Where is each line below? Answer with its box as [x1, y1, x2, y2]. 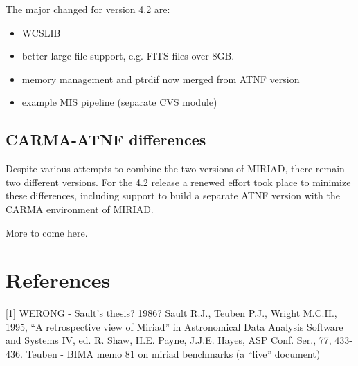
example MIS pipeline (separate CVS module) [21, 95, 217, 109]
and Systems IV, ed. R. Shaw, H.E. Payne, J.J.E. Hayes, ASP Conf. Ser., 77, [6, 333, 332, 347]
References [6, 266, 111, 294]
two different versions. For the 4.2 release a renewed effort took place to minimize [6, 174, 351, 189]
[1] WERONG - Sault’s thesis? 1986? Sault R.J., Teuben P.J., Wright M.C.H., [6, 306, 337, 320]
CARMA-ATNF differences [6, 129, 206, 150]
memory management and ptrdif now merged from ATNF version [21, 71, 300, 86]
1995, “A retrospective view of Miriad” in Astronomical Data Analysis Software [6, 319, 343, 333]
